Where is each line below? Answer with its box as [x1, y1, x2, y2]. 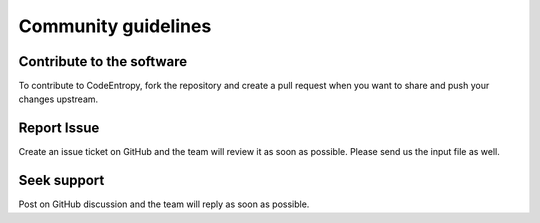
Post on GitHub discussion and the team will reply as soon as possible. [18, 198, 310, 210]
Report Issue [18, 120, 100, 137]
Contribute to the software [18, 53, 188, 70]
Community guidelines [18, 15, 212, 37]
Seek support [18, 172, 105, 189]
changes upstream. [18, 93, 99, 105]
